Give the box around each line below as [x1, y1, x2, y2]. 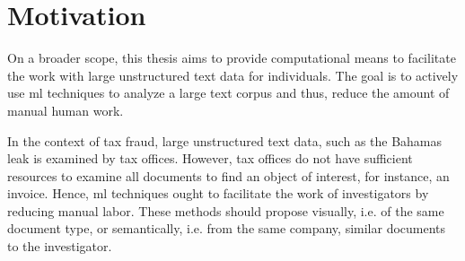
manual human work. [7, 100, 124, 119]
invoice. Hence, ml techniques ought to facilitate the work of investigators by [7, 184, 429, 203]
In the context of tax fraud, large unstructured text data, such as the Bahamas [7, 131, 443, 150]
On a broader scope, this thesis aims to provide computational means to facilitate [7, 48, 456, 67]
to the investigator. [7, 237, 112, 256]
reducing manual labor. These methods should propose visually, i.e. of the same [7, 201, 444, 220]
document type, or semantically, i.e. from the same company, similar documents [7, 219, 446, 238]
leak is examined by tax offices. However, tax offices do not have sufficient [7, 149, 413, 168]
